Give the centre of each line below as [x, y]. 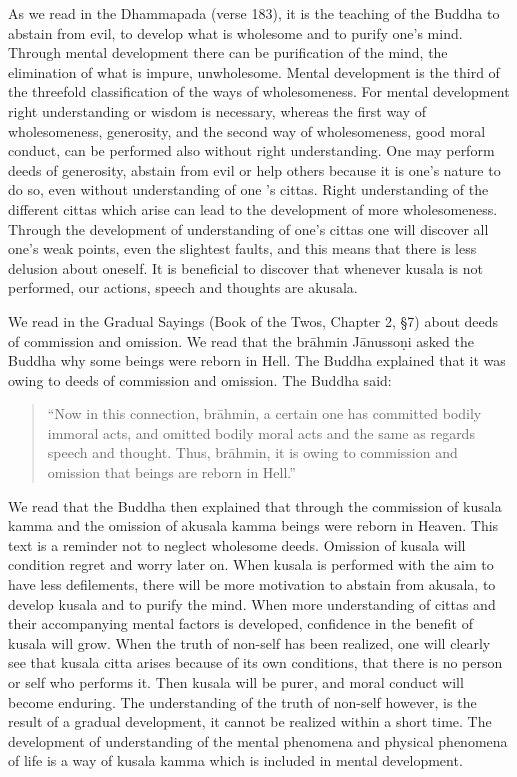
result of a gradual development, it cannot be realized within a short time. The [250, 721]
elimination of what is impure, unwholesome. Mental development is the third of [254, 71]
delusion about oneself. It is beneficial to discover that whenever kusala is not [245, 267]
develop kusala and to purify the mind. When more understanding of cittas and [252, 603]
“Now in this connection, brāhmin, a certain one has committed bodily [264, 413]
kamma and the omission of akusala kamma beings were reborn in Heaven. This [253, 525]
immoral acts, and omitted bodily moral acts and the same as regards [261, 432]
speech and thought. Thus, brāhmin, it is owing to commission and [252, 452]
